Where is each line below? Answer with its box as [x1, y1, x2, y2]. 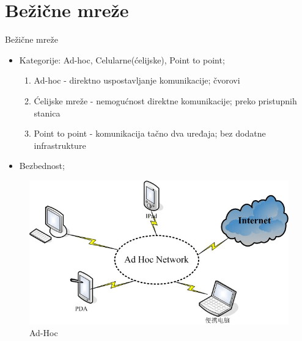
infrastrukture [34, 138, 86, 151]
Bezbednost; [19, 159, 65, 172]
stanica [34, 106, 61, 119]
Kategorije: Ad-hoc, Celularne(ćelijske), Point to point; [19, 53, 225, 66]
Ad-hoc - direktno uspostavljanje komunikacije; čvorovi [34, 74, 240, 87]
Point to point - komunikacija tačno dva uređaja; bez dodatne [34, 127, 266, 140]
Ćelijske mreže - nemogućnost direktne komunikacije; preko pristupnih [34, 94, 297, 107]
